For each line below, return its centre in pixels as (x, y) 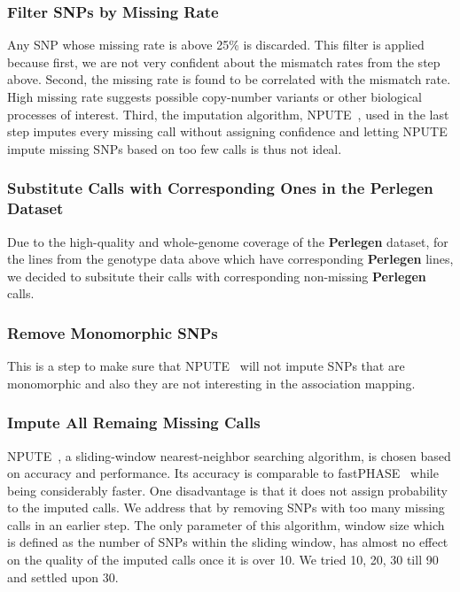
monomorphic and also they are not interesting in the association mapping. (211, 383)
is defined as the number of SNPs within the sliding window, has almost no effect (228, 542)
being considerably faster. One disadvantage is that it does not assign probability (227, 490)
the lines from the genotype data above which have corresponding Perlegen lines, (230, 259)
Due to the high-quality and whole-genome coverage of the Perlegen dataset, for (228, 241)
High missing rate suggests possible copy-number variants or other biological (214, 96)
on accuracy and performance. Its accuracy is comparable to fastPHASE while (223, 473)
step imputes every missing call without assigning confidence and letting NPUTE (227, 131)
